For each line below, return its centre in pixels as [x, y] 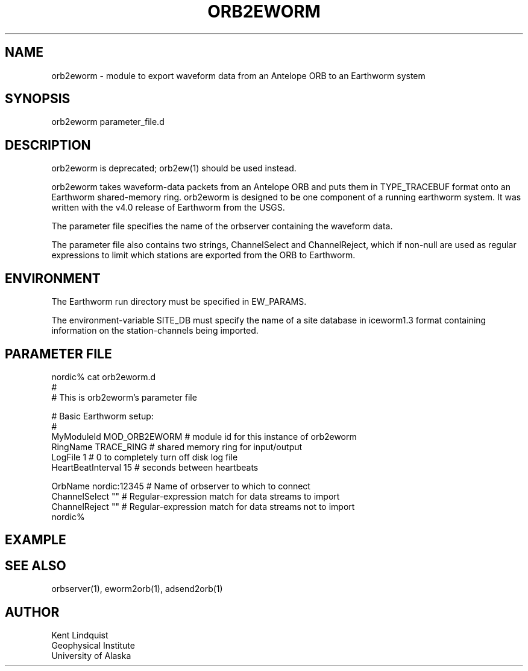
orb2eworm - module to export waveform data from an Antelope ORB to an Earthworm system [238, 75]
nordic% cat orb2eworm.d [104, 377]
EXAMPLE [36, 540]
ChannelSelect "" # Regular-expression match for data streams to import [196, 496]
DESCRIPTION [48, 145]
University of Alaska [91, 656]
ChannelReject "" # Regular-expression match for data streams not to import [203, 506]
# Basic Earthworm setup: [102, 416]
